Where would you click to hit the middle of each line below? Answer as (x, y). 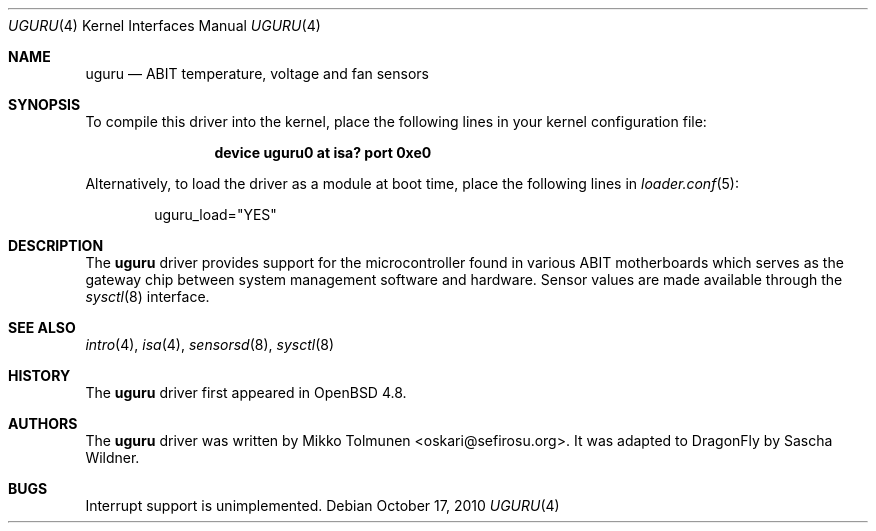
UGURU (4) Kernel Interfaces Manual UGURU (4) (164, 25)
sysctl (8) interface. (147, 296)
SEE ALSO (42, 327)
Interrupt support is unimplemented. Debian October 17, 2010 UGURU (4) (322, 505)
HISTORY (39, 375)
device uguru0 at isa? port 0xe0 (323, 152)
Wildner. (112, 457)
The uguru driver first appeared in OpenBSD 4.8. (246, 392)
